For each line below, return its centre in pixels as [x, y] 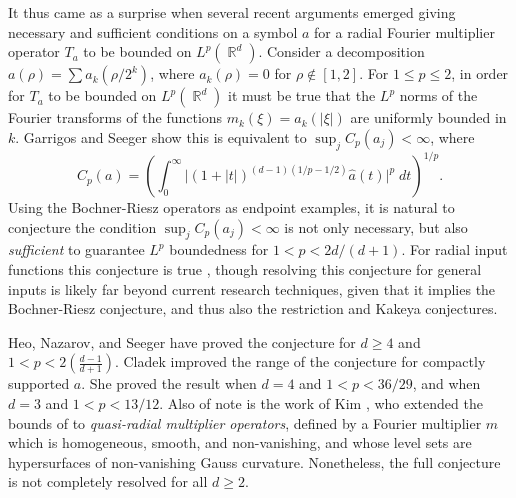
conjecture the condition [82, 226]
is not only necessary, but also [376, 226]
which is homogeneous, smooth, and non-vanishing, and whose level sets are [240, 442]
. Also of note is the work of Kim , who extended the [321, 403]
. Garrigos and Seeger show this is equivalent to [161, 136]
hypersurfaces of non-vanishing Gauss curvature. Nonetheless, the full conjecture [254, 461]
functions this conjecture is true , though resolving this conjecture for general [245, 269]
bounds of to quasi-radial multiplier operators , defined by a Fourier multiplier [245, 422]
